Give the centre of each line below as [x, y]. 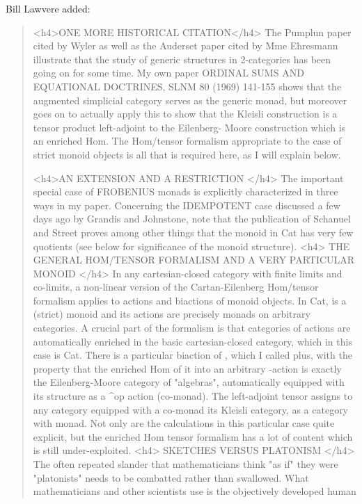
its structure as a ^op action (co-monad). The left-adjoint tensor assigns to [193, 396]
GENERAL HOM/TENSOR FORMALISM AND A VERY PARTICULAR [194, 260]
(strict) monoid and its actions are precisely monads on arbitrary [172, 314]
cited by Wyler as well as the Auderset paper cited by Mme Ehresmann [186, 46]
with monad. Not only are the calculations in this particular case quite [184, 423]
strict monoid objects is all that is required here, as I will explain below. [187, 154]
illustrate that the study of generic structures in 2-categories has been [182, 59]
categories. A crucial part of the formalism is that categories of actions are [192, 328]
